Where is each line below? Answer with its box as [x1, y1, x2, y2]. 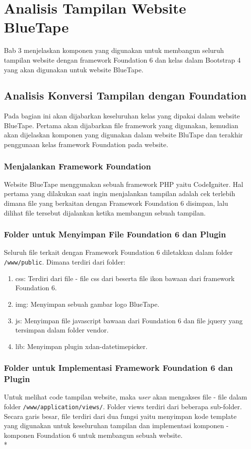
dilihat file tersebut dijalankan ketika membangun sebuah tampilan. [4, 207, 206, 217]
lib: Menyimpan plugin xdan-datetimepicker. [15, 341, 148, 351]
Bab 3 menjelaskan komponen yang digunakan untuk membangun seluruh [4, 45, 224, 55]
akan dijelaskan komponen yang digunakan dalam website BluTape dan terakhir [4, 130, 243, 140]
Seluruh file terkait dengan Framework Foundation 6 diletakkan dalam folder [4, 247, 233, 257]
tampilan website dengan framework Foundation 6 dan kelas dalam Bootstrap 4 [4, 54, 241, 65]
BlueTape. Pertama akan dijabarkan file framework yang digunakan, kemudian [4, 120, 238, 130]
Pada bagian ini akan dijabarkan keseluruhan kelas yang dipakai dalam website [4, 111, 240, 121]
